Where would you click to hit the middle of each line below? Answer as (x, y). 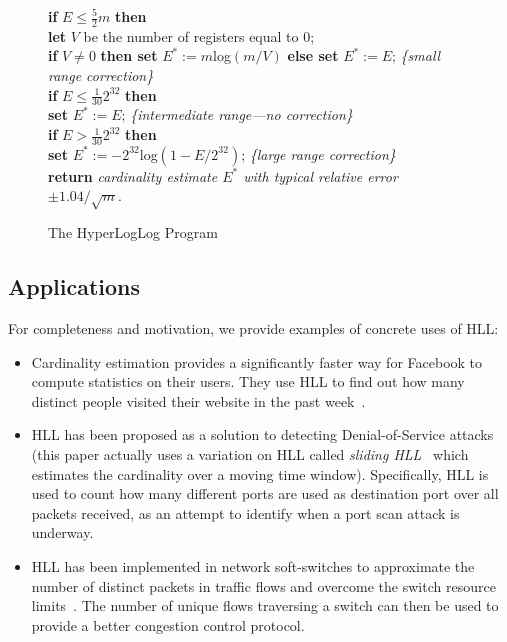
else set (313, 55)
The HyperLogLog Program (133, 232)
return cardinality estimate (133, 175)
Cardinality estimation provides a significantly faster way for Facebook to (257, 361)
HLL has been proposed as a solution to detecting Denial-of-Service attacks (262, 434)
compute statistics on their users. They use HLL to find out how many (248, 381)
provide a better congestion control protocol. (168, 624)
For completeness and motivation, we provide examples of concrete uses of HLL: (253, 328)
